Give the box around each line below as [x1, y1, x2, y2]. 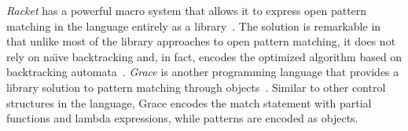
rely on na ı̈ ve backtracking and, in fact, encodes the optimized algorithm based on [6, 48, 402, 64]
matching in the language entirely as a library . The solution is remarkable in [6, 17, 381, 34]
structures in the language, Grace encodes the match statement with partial [6, 94, 372, 111]
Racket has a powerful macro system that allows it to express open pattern [6, 2, 367, 18]
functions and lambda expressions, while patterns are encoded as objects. [6, 110, 358, 126]
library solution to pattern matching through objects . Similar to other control [6, 78, 386, 95]
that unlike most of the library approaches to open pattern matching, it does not [6, 33, 396, 49]
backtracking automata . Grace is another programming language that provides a [6, 64, 399, 80]
